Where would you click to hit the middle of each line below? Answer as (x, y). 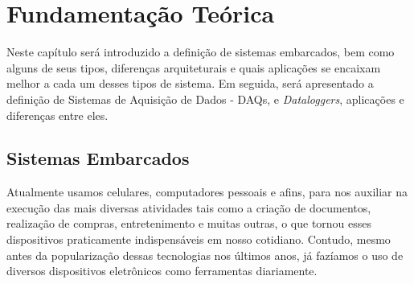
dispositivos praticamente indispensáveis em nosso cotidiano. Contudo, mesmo (199, 239)
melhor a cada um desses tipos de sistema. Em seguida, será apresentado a (190, 83)
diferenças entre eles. (57, 115)
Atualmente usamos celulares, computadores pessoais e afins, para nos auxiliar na (207, 192)
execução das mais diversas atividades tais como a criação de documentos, (189, 207)
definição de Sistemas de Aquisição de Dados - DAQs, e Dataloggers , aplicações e (205, 99)
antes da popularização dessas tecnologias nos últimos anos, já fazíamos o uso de (205, 255)
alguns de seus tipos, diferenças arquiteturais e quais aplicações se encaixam (194, 67)
